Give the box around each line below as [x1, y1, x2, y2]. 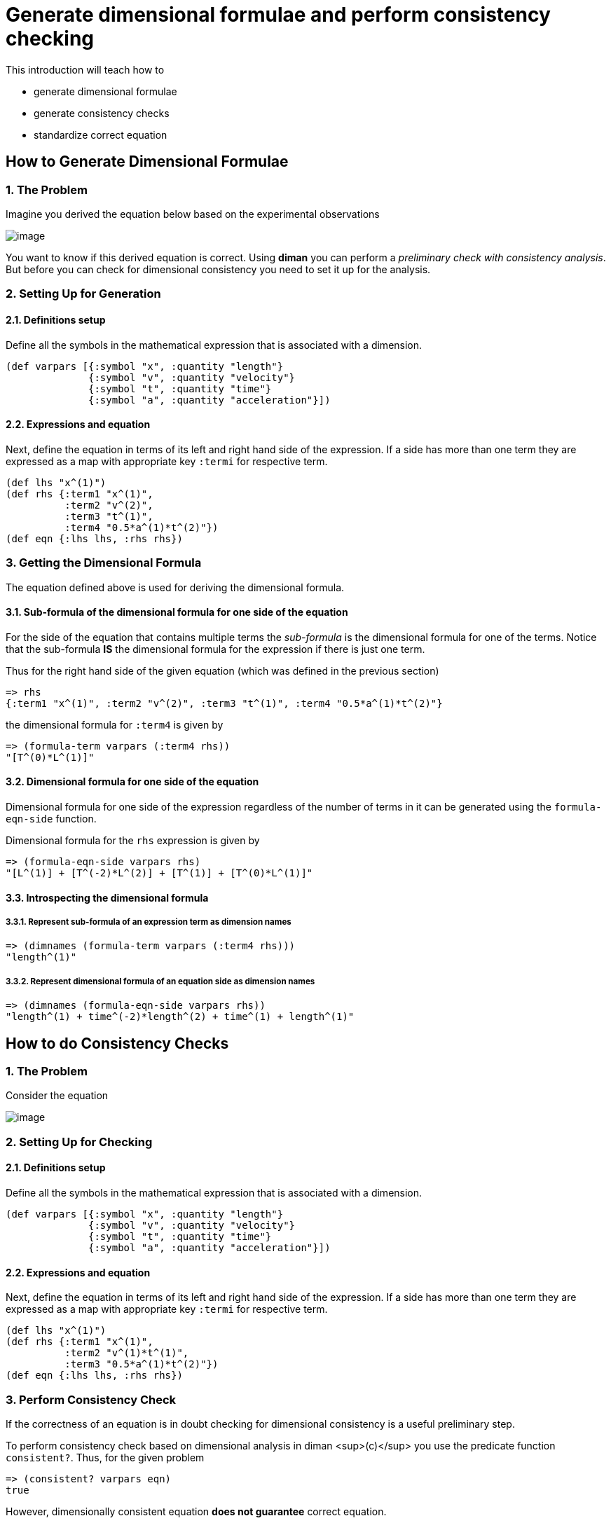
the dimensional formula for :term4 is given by [6, 718, 224, 731]
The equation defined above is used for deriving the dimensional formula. [6, 581, 345, 593]
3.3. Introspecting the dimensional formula [6, 891, 209, 904]
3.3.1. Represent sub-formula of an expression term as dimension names [6, 916, 291, 927]
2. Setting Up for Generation [6, 287, 161, 301]
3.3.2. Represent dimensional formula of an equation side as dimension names [6, 976, 315, 986]
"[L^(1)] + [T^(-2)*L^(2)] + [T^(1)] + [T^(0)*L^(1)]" [6, 867, 313, 878]
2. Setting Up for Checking [6, 1134, 153, 1149]
